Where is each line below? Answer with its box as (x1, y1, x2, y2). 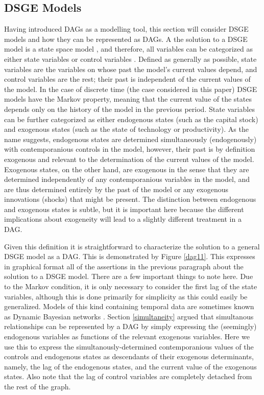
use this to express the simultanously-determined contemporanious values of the (4, 341, 254, 352)
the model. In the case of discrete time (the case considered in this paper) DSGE (4, 83, 257, 94)
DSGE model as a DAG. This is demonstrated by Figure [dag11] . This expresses (4, 251, 255, 262)
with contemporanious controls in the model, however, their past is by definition (4, 144, 255, 154)
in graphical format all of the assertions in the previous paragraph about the (4, 261, 244, 271)
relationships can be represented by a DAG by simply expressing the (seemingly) (4, 321, 257, 332)
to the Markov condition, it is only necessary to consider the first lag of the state (4, 281, 257, 292)
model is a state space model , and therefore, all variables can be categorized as (4, 43, 253, 54)
